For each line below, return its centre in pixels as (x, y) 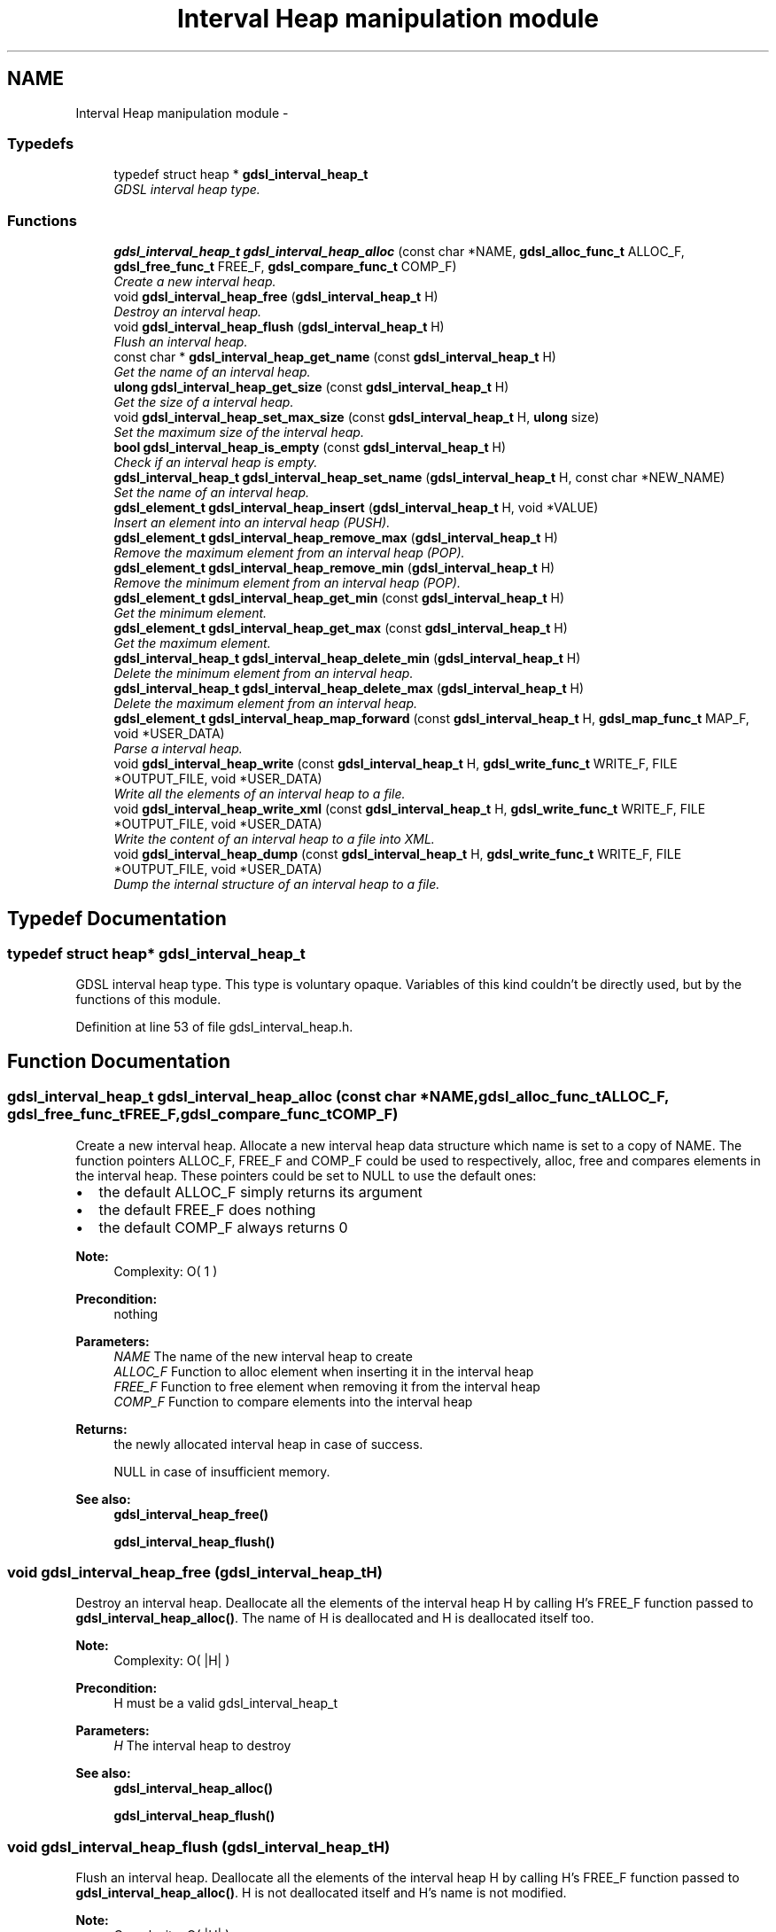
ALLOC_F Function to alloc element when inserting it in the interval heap (324, 1371)
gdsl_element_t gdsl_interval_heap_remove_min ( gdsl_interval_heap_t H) (334, 568)
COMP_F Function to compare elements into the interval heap (293, 1401)
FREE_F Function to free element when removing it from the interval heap (327, 1386)
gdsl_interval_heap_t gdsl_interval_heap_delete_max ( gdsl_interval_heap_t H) (349, 689)
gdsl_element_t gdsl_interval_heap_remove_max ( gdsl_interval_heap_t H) (336, 538)
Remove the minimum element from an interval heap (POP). (287, 583)
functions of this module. (148, 1000)
